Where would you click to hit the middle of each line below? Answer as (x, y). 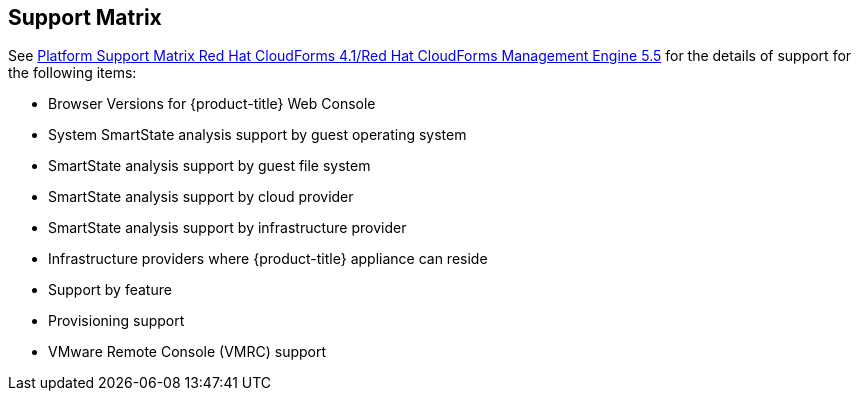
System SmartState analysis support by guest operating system (257, 135)
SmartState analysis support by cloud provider (201, 197)
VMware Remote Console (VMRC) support (187, 352)
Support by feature (110, 290)
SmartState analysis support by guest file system (209, 166)
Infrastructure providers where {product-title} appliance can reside (268, 259)
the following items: (72, 73)
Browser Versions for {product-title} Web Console (212, 104)
